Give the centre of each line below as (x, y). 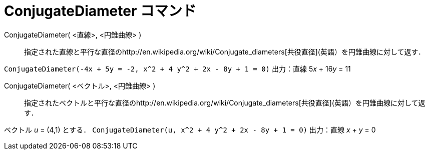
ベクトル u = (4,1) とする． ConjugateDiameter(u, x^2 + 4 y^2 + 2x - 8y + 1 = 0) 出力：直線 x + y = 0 (190, 129)
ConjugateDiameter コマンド (100, 11)
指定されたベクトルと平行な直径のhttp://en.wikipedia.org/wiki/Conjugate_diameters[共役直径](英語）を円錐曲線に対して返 (225, 102)
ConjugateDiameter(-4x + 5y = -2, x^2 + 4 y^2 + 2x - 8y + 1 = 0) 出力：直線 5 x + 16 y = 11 (177, 68)
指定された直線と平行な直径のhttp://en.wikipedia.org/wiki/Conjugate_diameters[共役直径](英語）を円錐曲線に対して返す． (225, 51)
